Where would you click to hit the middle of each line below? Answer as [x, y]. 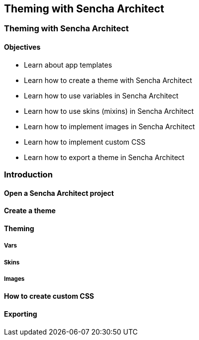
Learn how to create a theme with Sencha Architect [108, 80]
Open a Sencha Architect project [59, 193]
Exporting [21, 314]
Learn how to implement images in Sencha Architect [109, 126]
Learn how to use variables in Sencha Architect [101, 95]
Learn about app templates [68, 65]
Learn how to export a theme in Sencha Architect [104, 157]
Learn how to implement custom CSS [85, 142]
